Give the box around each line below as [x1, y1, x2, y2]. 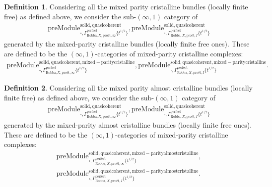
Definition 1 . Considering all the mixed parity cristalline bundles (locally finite [4, 1, 248, 11]
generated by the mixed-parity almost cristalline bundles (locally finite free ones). [4, 120, 252, 130]
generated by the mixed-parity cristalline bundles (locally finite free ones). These [4, 39, 250, 49]
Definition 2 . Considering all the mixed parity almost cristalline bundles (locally [4, 83, 253, 93]
